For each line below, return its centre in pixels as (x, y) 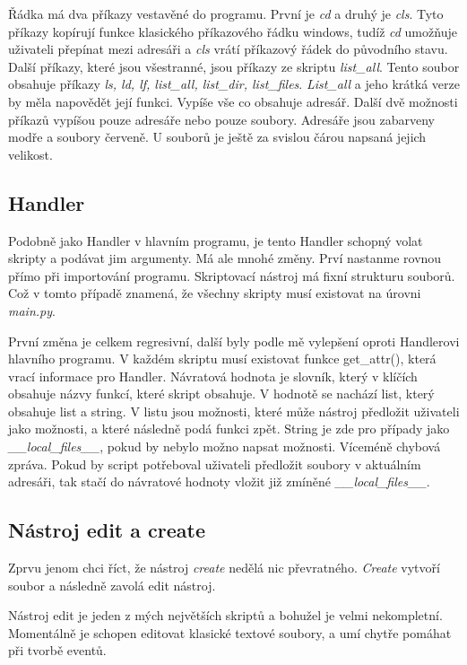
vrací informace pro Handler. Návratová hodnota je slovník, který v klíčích (213, 376)
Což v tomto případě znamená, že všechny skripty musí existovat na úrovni (215, 293)
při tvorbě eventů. (57, 650)
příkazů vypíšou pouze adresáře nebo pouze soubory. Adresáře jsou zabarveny (221, 119)
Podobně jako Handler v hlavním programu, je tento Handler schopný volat (216, 240)
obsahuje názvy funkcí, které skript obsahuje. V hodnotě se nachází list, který (221, 394)
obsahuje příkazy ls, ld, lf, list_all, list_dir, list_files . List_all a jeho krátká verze (234, 84)
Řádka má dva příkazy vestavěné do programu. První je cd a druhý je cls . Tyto (226, 13)
